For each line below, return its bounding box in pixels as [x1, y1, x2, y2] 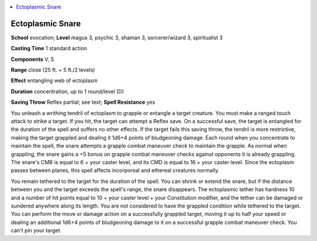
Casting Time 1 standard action [11, 45, 87, 52]
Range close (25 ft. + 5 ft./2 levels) [11, 66, 95, 73]
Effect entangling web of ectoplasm [11, 77, 98, 84]
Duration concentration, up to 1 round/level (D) [11, 88, 124, 95]
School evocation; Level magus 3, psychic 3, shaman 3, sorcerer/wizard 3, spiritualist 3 [11, 34, 223, 41]
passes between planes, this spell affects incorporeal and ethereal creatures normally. [11, 167, 220, 174]
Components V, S [11, 56, 54, 63]
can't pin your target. [11, 227, 62, 234]
